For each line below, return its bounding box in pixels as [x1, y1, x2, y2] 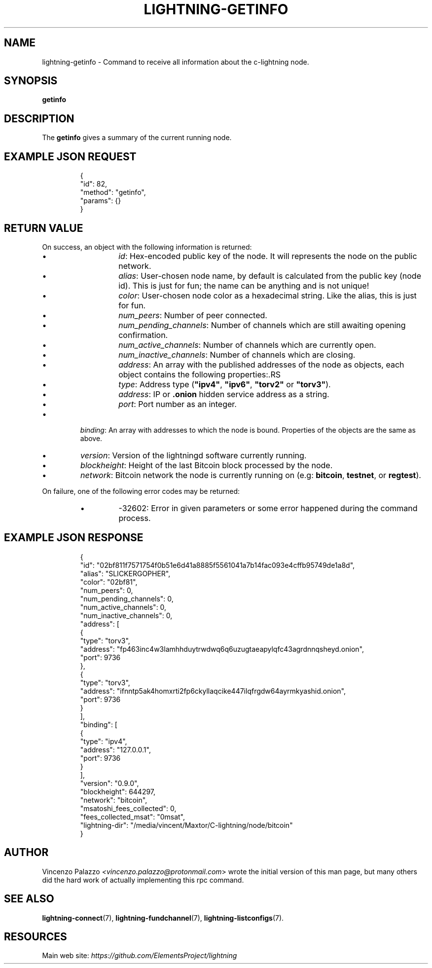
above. [80, 434, 103, 443]
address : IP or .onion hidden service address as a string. [118, 389, 329, 399]
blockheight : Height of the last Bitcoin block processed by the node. [80, 460, 333, 470]
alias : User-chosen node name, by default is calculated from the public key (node [118, 270, 421, 281]
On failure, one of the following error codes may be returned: [42, 486, 240, 495]
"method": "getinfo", [80, 188, 146, 197]
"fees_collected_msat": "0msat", [80, 812, 185, 821]
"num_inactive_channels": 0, [80, 611, 173, 620]
